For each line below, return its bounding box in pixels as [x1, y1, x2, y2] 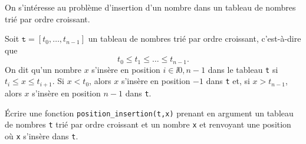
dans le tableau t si [208, 63, 278, 75]
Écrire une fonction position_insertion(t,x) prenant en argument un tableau [5, 106, 294, 119]
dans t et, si [206, 75, 250, 87]
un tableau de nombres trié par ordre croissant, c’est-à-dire [88, 32, 301, 45]
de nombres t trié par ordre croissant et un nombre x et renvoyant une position [5, 118, 291, 130]
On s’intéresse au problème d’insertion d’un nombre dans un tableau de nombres [5, 1, 296, 13]
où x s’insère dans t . [5, 129, 78, 142]
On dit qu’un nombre [5, 63, 81, 75]
